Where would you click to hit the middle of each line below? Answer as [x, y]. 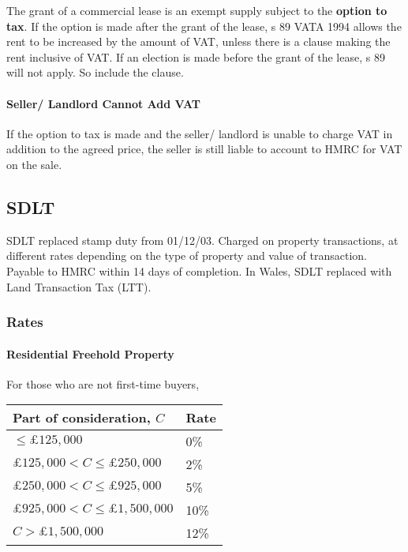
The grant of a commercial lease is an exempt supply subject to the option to [197, 10]
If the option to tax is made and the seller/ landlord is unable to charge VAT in [200, 133]
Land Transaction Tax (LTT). [79, 286]
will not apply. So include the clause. [95, 72]
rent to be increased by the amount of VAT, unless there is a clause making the [198, 41]
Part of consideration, [82, 418]
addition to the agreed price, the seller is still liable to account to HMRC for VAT [204, 149]
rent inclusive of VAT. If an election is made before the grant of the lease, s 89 [196, 56]
